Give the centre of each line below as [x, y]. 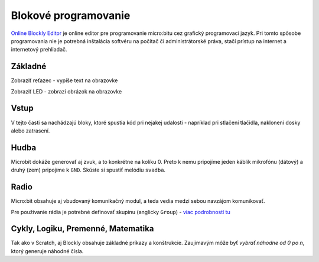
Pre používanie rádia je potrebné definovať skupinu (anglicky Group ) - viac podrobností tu [121, 212]
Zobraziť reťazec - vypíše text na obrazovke [64, 80]
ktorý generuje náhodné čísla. [47, 251]
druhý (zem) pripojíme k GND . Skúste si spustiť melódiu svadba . [88, 170]
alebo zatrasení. [30, 131]
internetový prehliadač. [39, 50]
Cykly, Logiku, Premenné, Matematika [82, 229]
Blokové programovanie [71, 15]
